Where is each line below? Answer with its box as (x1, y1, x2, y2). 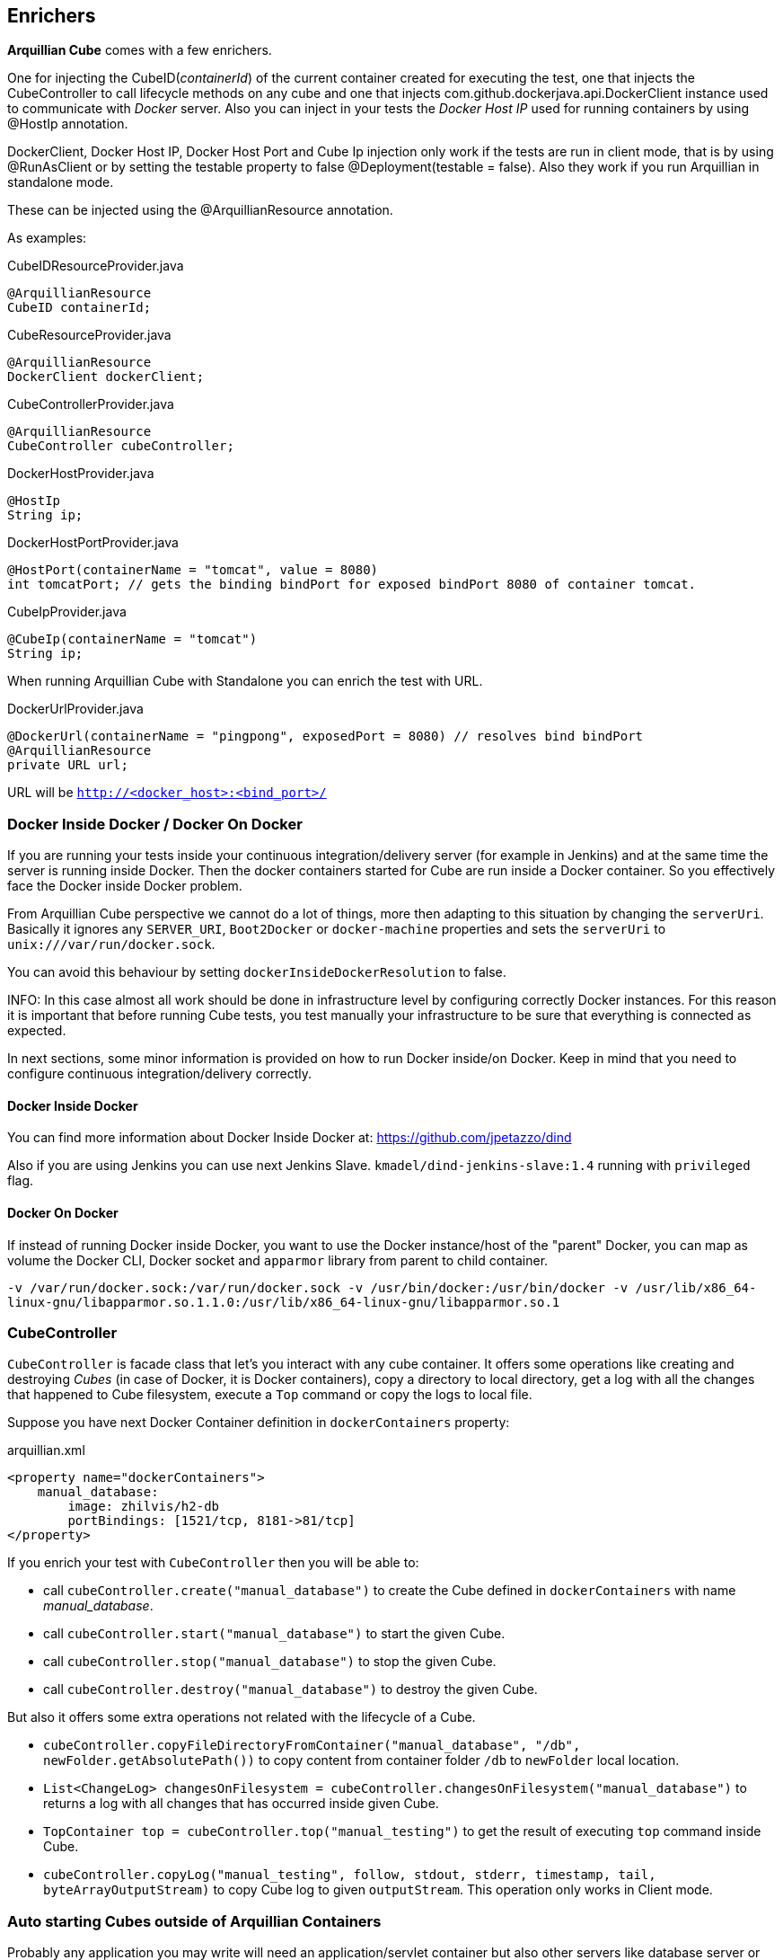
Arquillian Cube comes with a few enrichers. (7, 42, 272, 58)
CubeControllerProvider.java (7, 396, 174, 412)
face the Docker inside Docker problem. (7, 878, 242, 894)
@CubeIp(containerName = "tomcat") (7, 632, 258, 647)
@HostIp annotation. (7, 116, 128, 132)
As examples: (7, 230, 87, 246)
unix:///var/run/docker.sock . (7, 936, 216, 953)
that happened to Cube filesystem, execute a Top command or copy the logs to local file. (7, 1387, 532, 1403)
